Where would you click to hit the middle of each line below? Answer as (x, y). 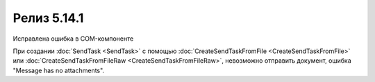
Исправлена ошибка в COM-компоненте (73, 39)
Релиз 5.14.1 (48, 18)
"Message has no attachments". (58, 70)
